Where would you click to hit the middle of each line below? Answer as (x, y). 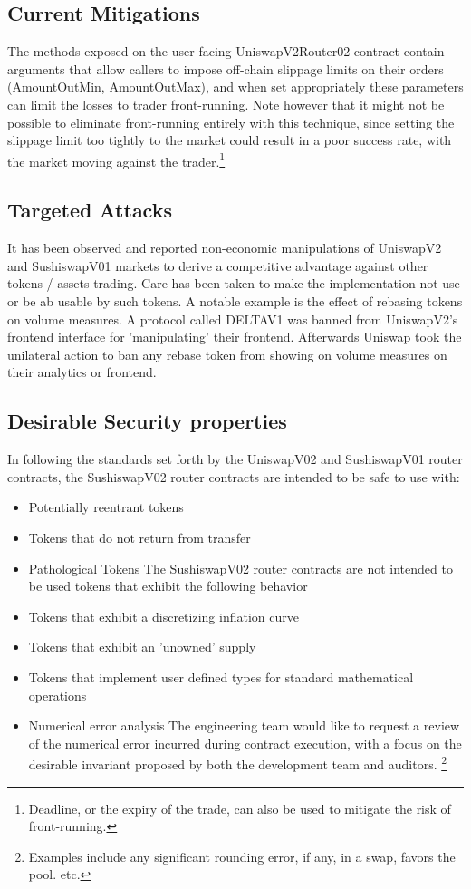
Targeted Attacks (90, 210)
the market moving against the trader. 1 (116, 159)
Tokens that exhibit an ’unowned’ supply (142, 647)
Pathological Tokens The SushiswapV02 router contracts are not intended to (240, 568)
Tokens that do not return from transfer (139, 537)
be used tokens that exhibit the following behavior (168, 586)
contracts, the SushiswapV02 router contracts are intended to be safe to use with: (234, 476)
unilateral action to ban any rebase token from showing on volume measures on (227, 354)
